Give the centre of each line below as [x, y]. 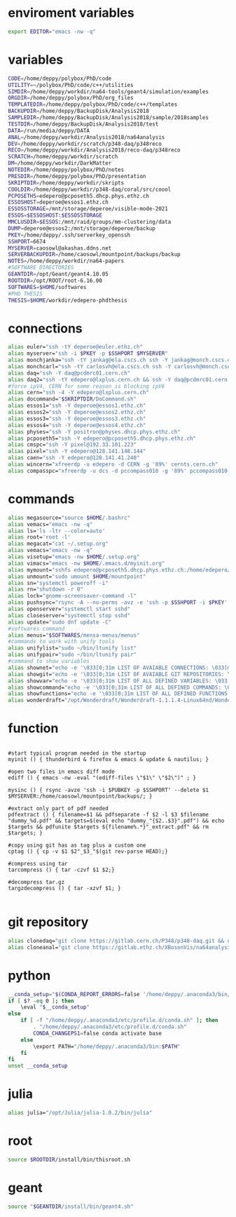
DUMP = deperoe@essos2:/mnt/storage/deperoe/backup [82, 228]
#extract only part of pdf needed [58, 809]
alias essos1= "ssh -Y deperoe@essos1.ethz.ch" [77, 406]
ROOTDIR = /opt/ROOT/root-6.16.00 [55, 281]
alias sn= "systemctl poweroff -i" [58, 583]
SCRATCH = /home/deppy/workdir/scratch [63, 157]
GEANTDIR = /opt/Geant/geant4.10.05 [58, 274]
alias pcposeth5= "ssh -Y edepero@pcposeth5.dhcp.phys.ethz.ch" [102, 438]
